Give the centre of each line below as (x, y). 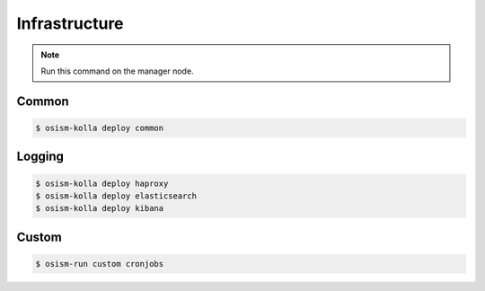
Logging (40, 157)
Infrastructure (71, 23)
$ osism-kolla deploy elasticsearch (116, 196)
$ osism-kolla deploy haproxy (102, 183)
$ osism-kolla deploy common (100, 128)
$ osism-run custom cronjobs (100, 264)
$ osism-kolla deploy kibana (100, 208)
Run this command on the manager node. (117, 71)
